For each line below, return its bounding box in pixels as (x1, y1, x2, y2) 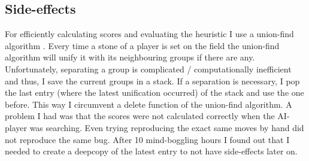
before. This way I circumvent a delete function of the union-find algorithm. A (5, 98, 292, 110)
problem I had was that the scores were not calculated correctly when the (5, 110, 275, 122)
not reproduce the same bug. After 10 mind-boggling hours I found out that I (5, 133, 290, 145)
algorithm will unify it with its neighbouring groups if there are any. (5, 51, 255, 63)
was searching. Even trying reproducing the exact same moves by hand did (29, 121, 304, 133)
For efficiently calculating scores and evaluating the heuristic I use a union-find (5, 28, 294, 40)
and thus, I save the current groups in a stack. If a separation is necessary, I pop (5, 74, 300, 87)
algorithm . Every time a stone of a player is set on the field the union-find (5, 39, 280, 51)
